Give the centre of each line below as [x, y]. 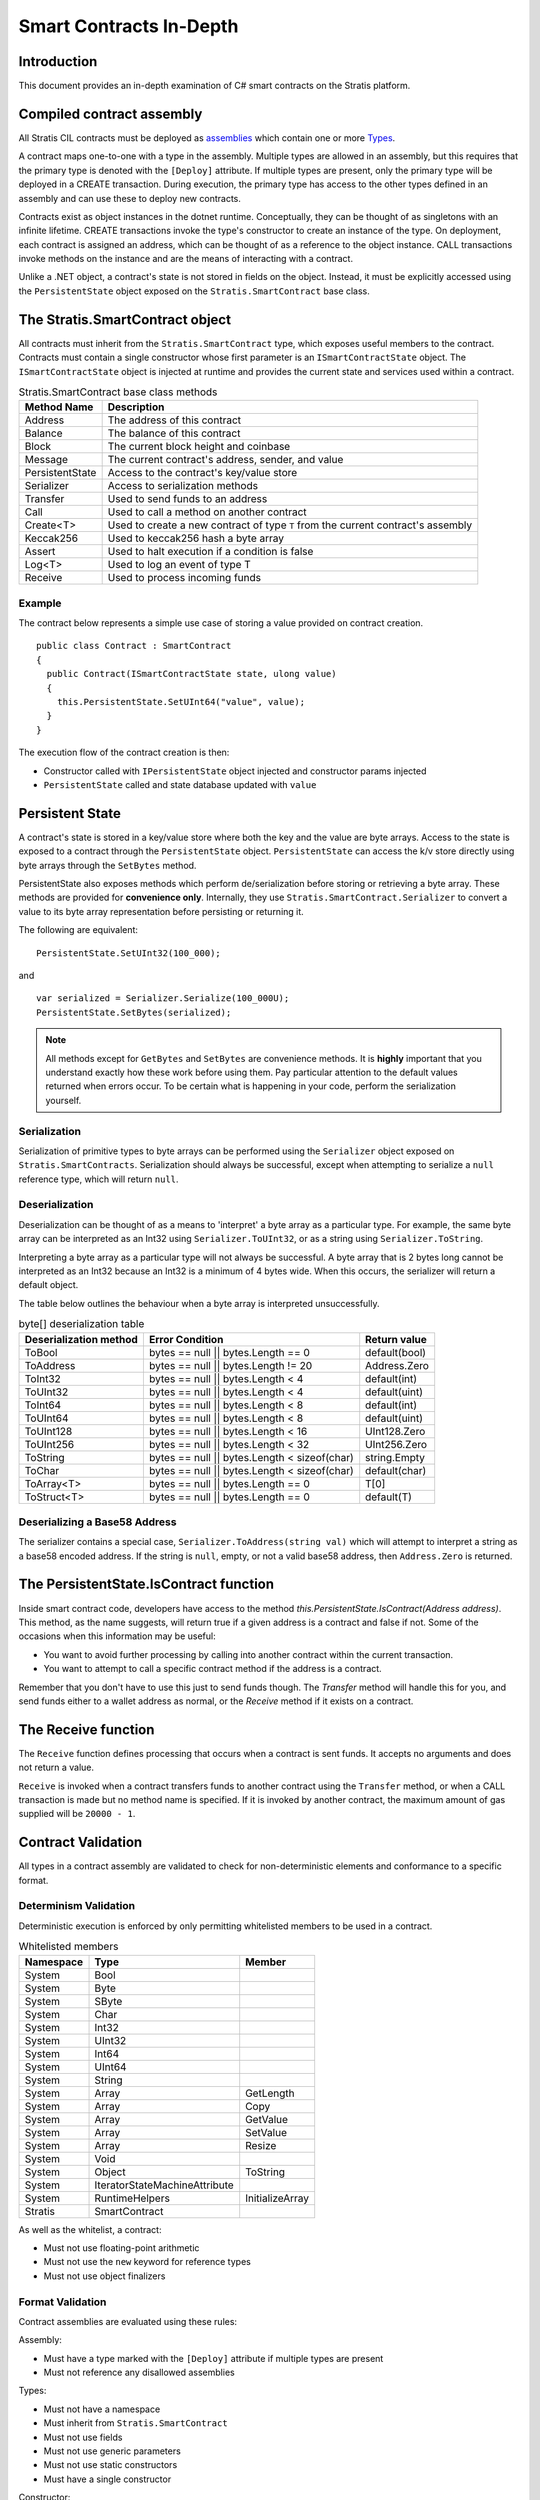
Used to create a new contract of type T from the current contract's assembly [290, 525]
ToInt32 [43, 1378]
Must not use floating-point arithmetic [121, 2247]
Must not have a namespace [102, 2409]
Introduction [58, 61]
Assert [40, 552]
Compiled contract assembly [110, 113]
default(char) [396, 1470]
